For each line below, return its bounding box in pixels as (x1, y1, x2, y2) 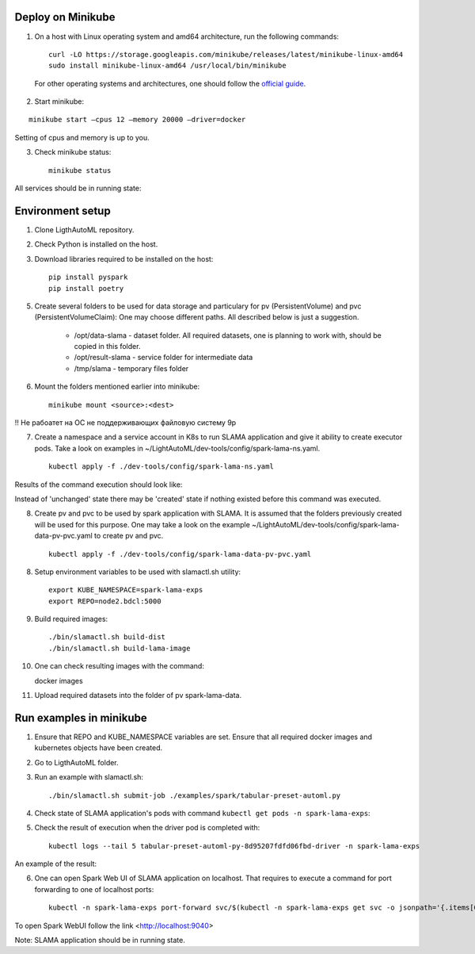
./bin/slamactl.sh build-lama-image (48, 643, 191, 653)
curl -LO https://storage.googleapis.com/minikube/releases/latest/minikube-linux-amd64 (48, 50, 404, 59)
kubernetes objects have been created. (34, 743, 162, 753)
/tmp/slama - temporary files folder (74, 363, 189, 373)
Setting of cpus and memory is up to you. (14, 132, 150, 142)
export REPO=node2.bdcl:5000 (48, 596, 161, 606)
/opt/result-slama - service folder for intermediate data (74, 353, 253, 362)
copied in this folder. (74, 342, 141, 351)
